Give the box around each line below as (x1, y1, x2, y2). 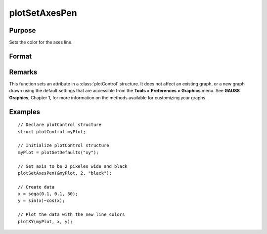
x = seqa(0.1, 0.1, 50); (18, 191, 78, 197)
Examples (9, 108, 41, 116)
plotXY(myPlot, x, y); (18, 219, 73, 224)
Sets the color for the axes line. (9, 39, 73, 45)
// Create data (18, 184, 55, 190)
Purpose (9, 26, 36, 35)
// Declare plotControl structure (18, 122, 101, 128)
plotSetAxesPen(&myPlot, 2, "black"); (18, 170, 112, 176)
